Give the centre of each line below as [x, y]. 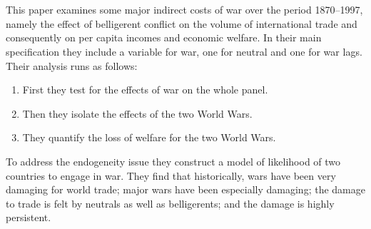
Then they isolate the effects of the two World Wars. [137, 113]
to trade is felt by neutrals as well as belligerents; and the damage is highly [170, 203]
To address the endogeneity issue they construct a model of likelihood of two [173, 161]
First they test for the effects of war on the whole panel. [145, 90]
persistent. [29, 217]
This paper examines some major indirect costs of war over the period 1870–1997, [184, 10]
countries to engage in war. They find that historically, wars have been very [171, 175]
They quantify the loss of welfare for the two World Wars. [149, 137]
